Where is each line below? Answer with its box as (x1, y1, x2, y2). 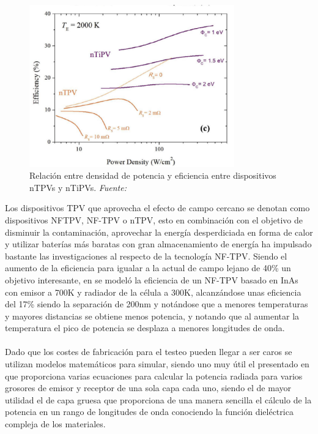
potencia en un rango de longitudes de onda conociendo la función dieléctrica (5, 405, 294, 418)
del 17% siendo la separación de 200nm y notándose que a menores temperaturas (5, 297, 308, 310)
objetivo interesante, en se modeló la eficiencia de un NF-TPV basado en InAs (5, 273, 298, 286)
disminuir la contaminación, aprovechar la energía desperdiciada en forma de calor (5, 225, 313, 238)
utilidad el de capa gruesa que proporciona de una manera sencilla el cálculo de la (5, 393, 312, 406)
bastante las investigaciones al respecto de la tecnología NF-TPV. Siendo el (5, 249, 287, 262)
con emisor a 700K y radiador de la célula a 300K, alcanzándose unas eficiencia (5, 285, 301, 298)
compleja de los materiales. (5, 417, 106, 430)
